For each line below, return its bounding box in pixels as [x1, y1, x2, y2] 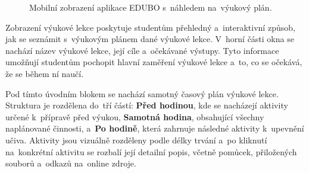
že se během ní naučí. [5, 67, 84, 79]
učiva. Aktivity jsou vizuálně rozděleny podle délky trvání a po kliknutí [5, 133, 267, 146]
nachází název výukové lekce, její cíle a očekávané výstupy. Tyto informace [5, 44, 279, 56]
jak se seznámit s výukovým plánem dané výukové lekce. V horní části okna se [5, 33, 294, 45]
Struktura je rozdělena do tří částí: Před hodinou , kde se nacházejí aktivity [5, 99, 288, 111]
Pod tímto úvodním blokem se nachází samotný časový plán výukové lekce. [5, 87, 279, 100]
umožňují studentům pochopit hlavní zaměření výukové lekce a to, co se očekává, [5, 56, 302, 68]
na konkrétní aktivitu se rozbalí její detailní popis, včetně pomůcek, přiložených [5, 145, 297, 158]
